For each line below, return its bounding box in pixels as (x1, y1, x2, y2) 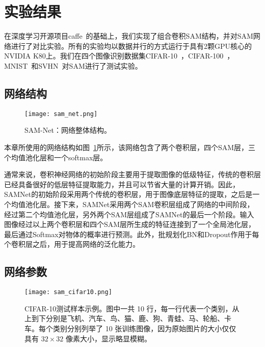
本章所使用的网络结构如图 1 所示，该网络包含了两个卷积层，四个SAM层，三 (4, 141, 256, 152)
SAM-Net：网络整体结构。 (24, 125, 111, 135)
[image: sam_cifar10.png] (24, 288, 112, 296)
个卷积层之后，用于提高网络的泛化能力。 (4, 239, 140, 249)
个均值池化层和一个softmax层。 (4, 152, 108, 162)
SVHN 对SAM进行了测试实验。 (38, 60, 142, 71)
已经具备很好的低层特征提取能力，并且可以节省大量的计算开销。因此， (4, 179, 240, 189)
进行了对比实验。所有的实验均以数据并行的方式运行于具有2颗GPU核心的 (11, 40, 252, 51)
